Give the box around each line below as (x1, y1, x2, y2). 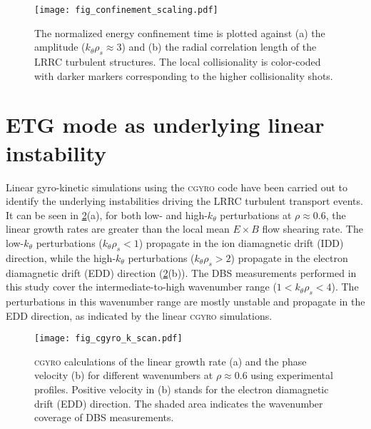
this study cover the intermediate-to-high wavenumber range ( (6, 279, 277, 294)
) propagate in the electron (230, 250, 348, 265)
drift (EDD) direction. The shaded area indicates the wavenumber (34, 395, 323, 410)
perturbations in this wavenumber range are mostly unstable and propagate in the (6, 293, 365, 308)
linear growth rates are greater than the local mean (6, 221, 230, 236)
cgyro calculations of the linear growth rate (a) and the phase (34, 353, 307, 368)
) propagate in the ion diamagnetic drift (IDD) (138, 235, 344, 250)
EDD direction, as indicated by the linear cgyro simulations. (6, 308, 273, 323)
